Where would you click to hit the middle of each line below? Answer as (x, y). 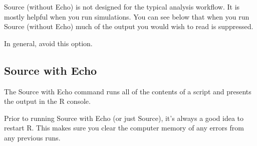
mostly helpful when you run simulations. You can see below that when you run (127, 16)
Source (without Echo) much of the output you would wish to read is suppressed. (129, 26)
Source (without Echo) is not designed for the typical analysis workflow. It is (122, 7)
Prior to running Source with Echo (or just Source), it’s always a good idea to (124, 118)
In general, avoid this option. (48, 43)
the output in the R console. (47, 101)
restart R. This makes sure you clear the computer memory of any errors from (124, 128)
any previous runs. (32, 137)
